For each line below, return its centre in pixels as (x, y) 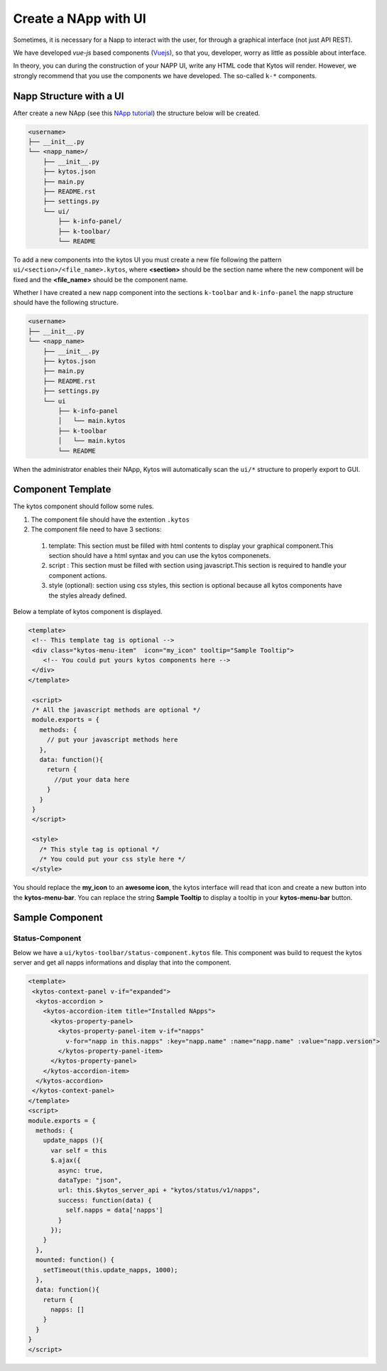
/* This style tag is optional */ (99, 849)
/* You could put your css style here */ (113, 859)
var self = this (79, 1150)
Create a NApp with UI (80, 18)
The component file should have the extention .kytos (110, 520)
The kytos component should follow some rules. (83, 506)
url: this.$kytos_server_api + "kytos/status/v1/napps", (159, 1190)
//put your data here (92, 779)
